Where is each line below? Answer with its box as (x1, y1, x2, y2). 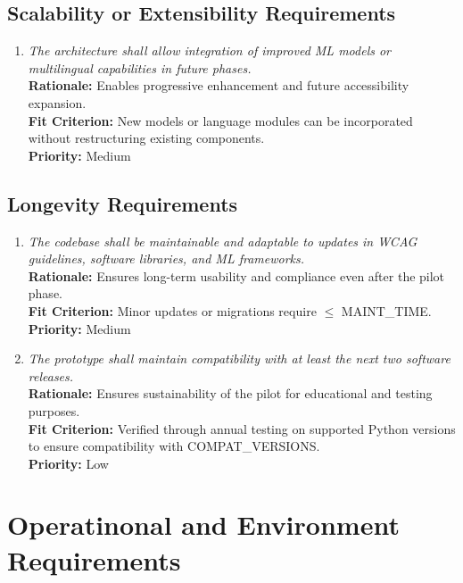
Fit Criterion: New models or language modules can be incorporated (28, 111, 413, 129)
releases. (28, 366, 74, 385)
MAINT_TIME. (341, 301, 432, 320)
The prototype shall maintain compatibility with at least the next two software (28, 349, 451, 368)
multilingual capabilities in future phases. (28, 58, 252, 77)
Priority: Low (28, 454, 109, 472)
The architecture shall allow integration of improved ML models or (28, 41, 392, 60)
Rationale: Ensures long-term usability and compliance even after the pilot (28, 266, 445, 285)
